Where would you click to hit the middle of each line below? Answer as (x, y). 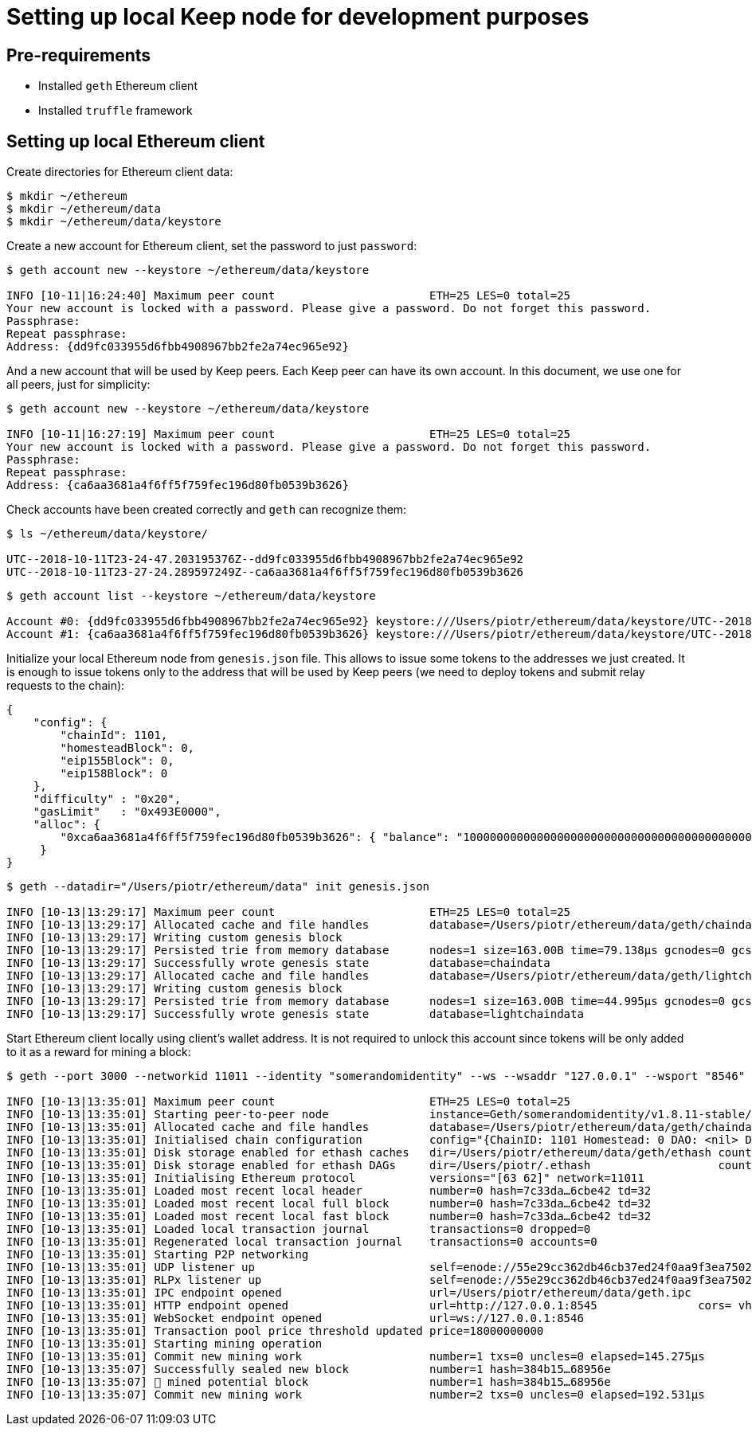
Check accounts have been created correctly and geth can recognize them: (207, 510)
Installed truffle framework (116, 111)
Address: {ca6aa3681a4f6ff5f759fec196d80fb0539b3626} (178, 485)
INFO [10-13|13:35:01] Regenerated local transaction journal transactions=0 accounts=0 (302, 1242)
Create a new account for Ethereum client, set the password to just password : (212, 246)
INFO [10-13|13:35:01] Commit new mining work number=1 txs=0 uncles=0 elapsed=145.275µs (356, 1357)
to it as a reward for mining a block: (99, 1052)
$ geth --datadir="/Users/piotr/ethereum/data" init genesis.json (218, 887)
